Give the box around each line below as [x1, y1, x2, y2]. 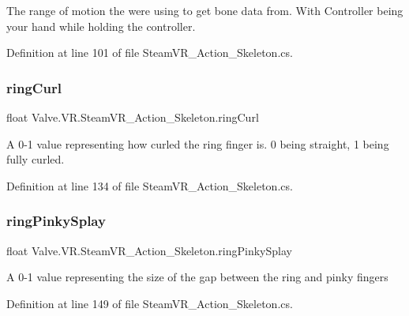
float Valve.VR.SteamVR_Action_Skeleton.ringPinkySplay [6, 242, 292, 258]
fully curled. [6, 151, 65, 167]
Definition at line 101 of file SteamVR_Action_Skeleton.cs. [6, 44, 293, 61]
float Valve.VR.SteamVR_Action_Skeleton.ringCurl [6, 109, 259, 125]
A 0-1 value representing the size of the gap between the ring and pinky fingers [6, 269, 388, 285]
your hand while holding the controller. [6, 17, 196, 34]
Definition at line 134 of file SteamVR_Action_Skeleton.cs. [6, 177, 293, 194]
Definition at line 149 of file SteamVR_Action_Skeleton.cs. [6, 295, 293, 311]
